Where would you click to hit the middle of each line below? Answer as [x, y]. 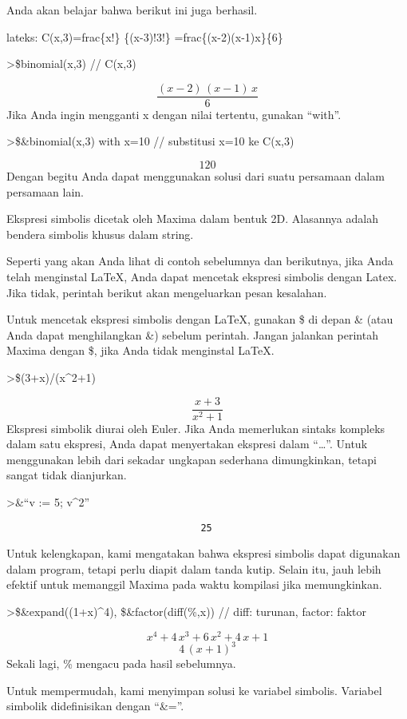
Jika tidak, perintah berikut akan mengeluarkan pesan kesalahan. [167, 292]
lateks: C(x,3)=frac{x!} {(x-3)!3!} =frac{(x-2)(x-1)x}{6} [145, 36]
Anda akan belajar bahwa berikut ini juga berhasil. [132, 10]
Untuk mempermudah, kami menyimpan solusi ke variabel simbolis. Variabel [194, 690]
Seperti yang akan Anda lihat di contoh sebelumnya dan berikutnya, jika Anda [200, 261]
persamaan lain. [45, 191]
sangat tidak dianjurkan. [67, 475]
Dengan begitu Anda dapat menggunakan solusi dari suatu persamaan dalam [196, 176]
